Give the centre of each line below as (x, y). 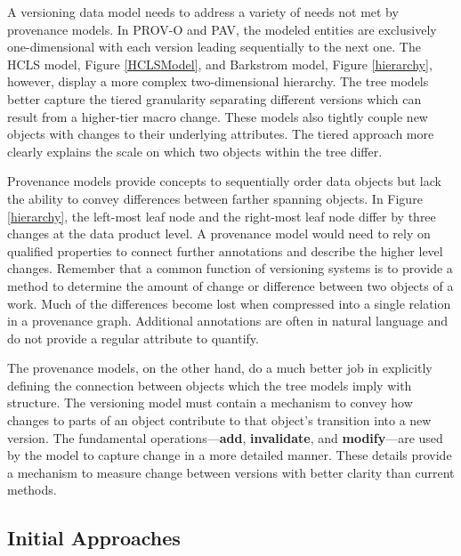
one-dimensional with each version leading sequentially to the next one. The (214, 47)
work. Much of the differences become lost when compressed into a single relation (229, 303)
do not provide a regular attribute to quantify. (133, 338)
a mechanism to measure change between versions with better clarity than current (231, 472)
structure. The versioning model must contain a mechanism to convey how (210, 403)
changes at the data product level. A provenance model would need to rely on (219, 234)
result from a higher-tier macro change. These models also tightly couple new (218, 116)
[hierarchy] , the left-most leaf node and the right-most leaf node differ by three (222, 216)
